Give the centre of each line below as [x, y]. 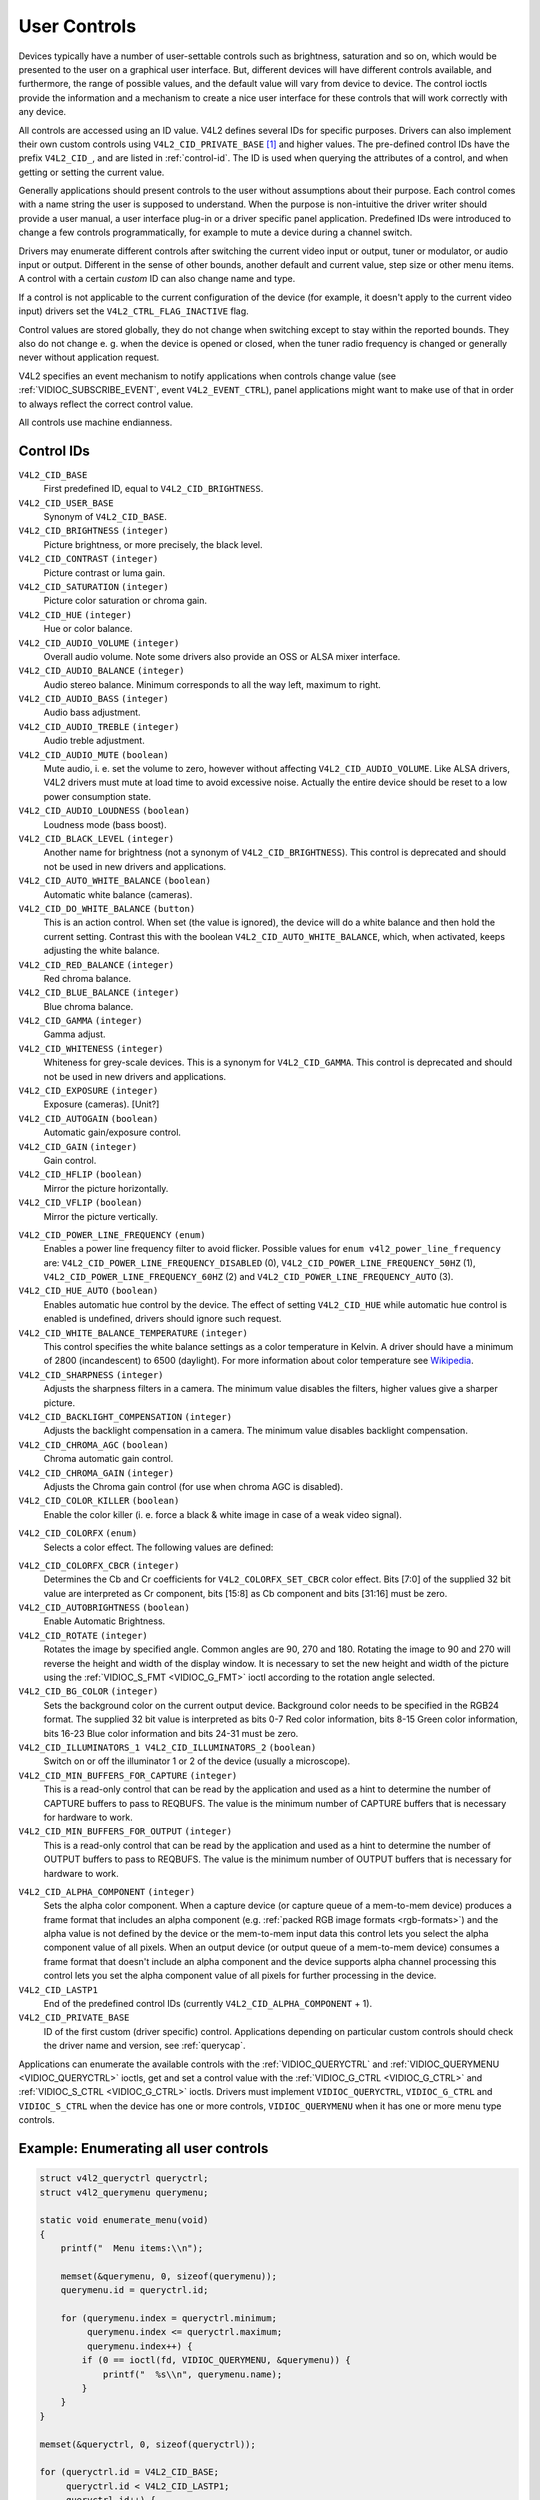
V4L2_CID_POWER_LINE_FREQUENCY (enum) [112, 1234]
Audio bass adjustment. [92, 712]
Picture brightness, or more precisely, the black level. [153, 544]
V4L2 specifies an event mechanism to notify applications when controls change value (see [207, 376]
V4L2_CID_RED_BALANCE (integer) [96, 964]
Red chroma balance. [87, 978]
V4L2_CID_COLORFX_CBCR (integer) [99, 1565]
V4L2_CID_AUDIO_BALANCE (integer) [101, 671]
